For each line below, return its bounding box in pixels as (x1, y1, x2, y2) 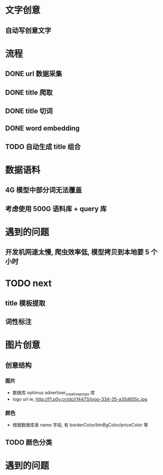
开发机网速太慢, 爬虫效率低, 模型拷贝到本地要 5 (5, 248, 149, 256)
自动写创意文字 (5, 26, 51, 35)
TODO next (5, 278, 52, 289)
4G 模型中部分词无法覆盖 (5, 186, 82, 195)
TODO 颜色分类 (5, 438, 52, 446)
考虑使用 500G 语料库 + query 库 (5, 204, 107, 213)
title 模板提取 (5, 299, 46, 307)
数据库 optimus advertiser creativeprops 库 (12, 390, 95, 397)
